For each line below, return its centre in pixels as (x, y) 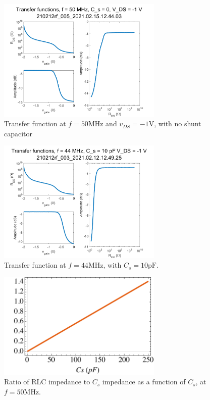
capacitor (18, 133)
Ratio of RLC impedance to (47, 382)
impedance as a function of (144, 382)
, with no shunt (178, 123)
